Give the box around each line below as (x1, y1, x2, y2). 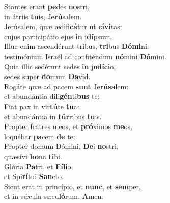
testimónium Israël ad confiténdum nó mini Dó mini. (4, 50, 166, 61)
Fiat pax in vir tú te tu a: (4, 100, 79, 111)
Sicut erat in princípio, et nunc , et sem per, (4, 181, 141, 191)
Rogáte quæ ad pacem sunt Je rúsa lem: (4, 81, 129, 91)
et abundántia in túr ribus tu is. (4, 111, 102, 121)
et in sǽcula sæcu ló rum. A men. (4, 191, 104, 201)
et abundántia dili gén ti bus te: (4, 91, 100, 102)
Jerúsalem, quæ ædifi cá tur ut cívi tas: (4, 21, 122, 32)
